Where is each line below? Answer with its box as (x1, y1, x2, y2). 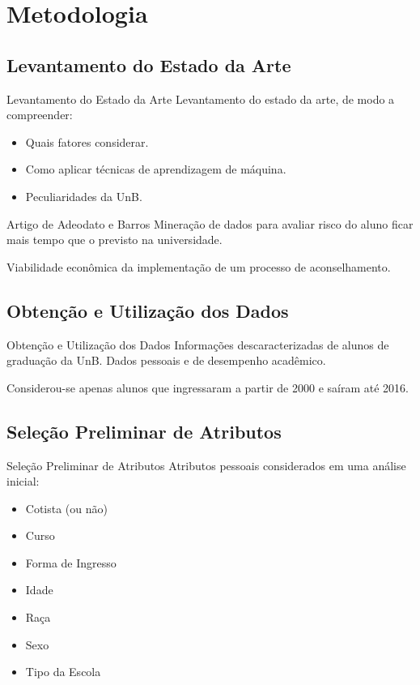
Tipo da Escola (25, 663, 101, 680)
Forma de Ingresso (25, 554, 117, 571)
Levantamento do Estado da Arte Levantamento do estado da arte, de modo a (6, 90, 395, 107)
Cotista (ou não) (25, 499, 108, 516)
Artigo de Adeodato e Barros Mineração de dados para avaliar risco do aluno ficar (6, 215, 414, 232)
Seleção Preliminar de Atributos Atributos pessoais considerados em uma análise (6, 456, 406, 473)
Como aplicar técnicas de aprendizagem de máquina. (25, 161, 286, 178)
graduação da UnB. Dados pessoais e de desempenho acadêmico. (6, 352, 326, 369)
